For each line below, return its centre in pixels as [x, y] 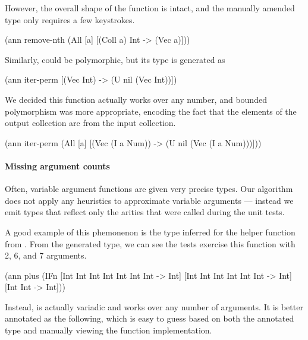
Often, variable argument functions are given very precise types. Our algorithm [149, 189]
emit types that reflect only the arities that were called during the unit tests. [145, 212]
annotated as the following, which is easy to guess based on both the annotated [150, 318]
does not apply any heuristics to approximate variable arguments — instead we [149, 200]
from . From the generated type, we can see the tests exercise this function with [150, 243]
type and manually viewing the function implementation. [109, 330]
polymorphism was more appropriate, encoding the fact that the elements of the [151, 111]
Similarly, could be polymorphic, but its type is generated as [115, 59]
